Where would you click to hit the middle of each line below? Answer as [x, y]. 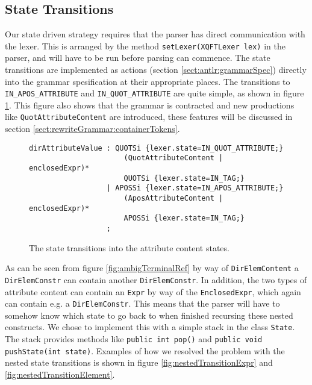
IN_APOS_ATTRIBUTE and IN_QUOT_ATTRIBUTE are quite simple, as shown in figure [154, 93]
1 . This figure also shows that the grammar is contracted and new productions [150, 105]
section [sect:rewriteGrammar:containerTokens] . [92, 129]
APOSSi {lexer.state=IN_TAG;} [184, 218]
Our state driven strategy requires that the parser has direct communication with [155, 34]
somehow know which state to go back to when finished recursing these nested [149, 315]
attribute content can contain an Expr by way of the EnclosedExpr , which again [153, 291]
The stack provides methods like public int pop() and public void [134, 339]
